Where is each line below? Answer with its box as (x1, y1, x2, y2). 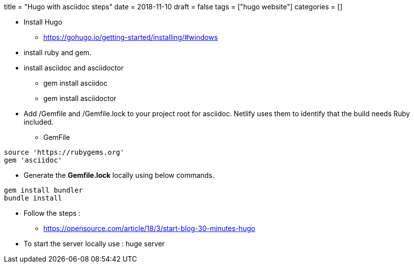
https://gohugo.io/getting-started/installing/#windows (43, 33, 218, 41)
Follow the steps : (24, 209, 81, 217)
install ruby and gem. (24, 48, 92, 57)
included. (24, 118, 54, 126)
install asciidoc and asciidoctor (24, 64, 124, 72)
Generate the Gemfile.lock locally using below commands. (24, 171, 215, 179)
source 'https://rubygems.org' (4, 148, 125, 156)
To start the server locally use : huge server (24, 239, 165, 248)
